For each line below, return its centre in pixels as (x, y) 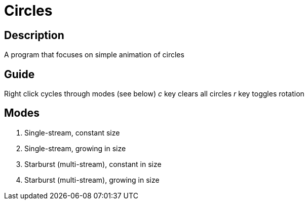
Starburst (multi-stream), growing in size (92, 180)
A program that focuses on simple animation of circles (94, 55)
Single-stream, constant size (72, 132)
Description (34, 35)
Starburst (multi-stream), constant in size (93, 164)
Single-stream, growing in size (75, 148)
